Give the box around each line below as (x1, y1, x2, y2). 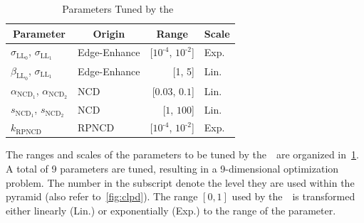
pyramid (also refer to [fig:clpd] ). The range (6, 189, 198, 204)
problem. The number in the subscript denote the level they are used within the (6, 175, 355, 190)
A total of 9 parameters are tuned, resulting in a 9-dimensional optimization (6, 161, 339, 175)
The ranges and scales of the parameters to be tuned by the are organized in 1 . (6, 147, 359, 162)
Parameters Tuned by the (62, 1, 174, 16)
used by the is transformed (232, 189, 355, 204)
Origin (93, 26, 125, 40)
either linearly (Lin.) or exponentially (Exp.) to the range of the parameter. (6, 202, 336, 217)
